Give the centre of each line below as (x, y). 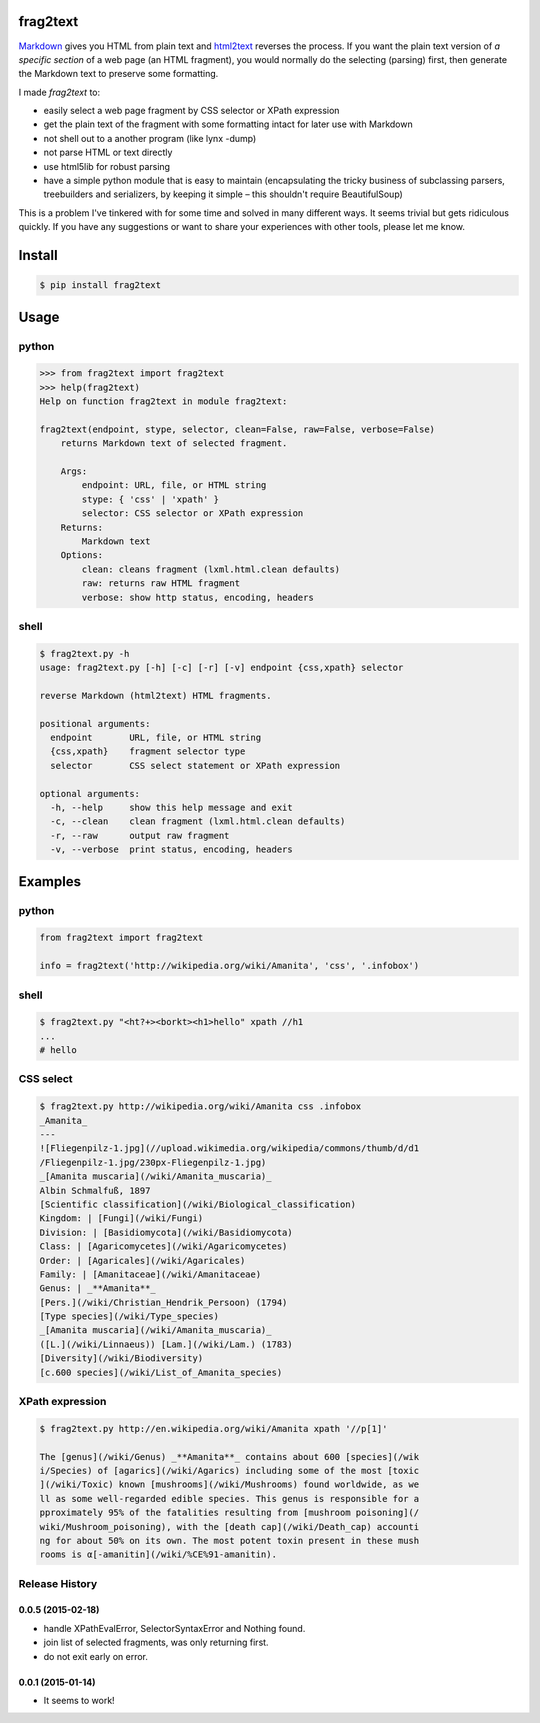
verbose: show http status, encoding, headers (197, 597)
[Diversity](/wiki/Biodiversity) (121, 1358)
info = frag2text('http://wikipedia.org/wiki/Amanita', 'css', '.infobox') (229, 966)
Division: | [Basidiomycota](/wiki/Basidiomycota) (166, 1232)
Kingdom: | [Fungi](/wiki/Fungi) (121, 1218)
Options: (82, 555)
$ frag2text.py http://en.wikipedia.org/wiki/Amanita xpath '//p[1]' (213, 1428)
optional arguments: (89, 793)
